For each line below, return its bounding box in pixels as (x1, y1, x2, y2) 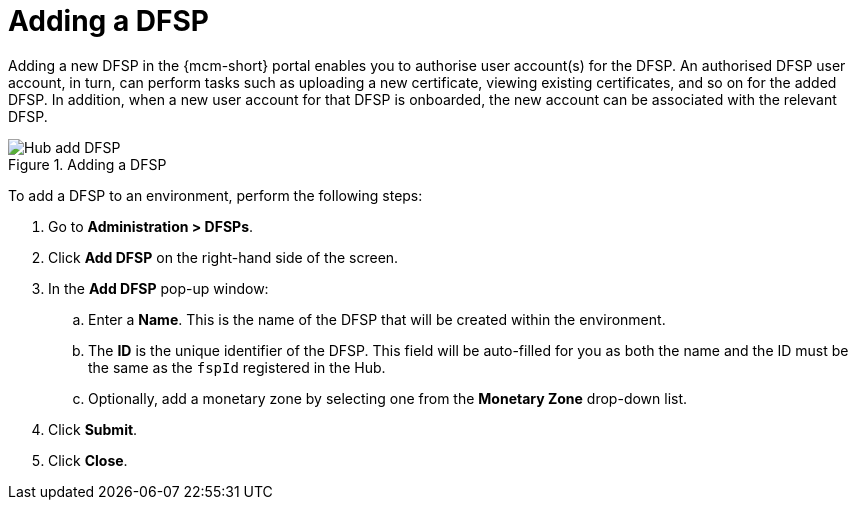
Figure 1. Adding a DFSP (8, 155, 167, 173)
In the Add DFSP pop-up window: (48, 279, 269, 297)
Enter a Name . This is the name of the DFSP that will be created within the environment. (88, 310, 666, 328)
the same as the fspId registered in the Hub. (88, 358, 386, 376)
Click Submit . (48, 420, 138, 438)
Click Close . (48, 451, 128, 469)
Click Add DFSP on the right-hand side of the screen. (48, 248, 399, 266)
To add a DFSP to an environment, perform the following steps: (8, 186, 423, 204)
